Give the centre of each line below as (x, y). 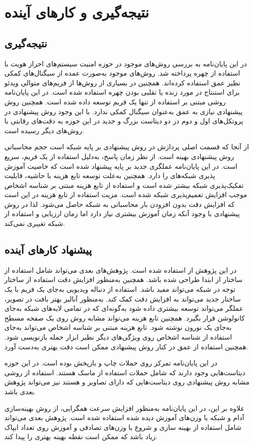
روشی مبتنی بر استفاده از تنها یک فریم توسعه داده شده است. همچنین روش (115, 101)
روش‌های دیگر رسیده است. (44, 130)
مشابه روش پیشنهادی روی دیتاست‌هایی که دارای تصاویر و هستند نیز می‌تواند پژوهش (127, 382)
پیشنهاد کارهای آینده (48, 250)
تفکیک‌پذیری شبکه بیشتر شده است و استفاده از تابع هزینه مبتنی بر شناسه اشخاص (124, 185)
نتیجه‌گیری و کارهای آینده (77, 12)
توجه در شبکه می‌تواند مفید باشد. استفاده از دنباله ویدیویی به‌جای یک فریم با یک (120, 289)
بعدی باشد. (20, 391)
